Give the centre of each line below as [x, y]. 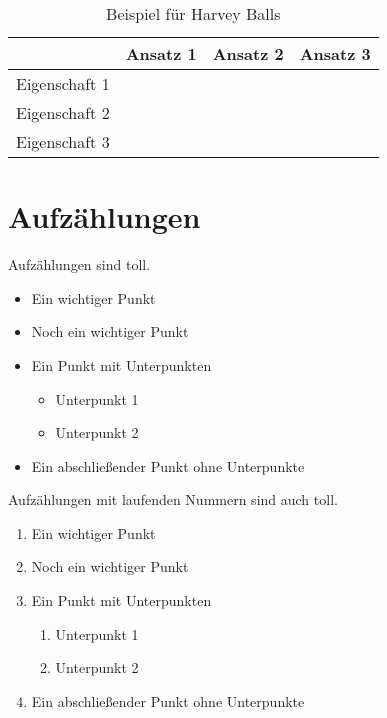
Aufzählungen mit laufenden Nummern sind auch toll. [173, 499]
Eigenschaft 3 [63, 141]
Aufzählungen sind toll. [79, 264]
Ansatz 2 [248, 53]
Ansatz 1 [161, 53]
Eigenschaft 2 [63, 112]
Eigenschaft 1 [63, 83]
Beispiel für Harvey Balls [193, 13]
